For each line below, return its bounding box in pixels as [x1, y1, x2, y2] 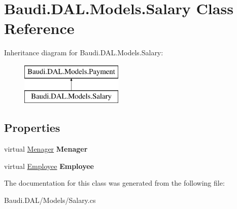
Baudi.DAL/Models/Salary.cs [4, 195, 96, 205]
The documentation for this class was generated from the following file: [4, 178, 225, 188]
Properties [4, 120, 60, 135]
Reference [4, 18, 75, 39]
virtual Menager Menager [4, 144, 88, 154]
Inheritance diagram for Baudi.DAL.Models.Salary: [4, 47, 163, 58]
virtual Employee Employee [4, 160, 94, 171]
